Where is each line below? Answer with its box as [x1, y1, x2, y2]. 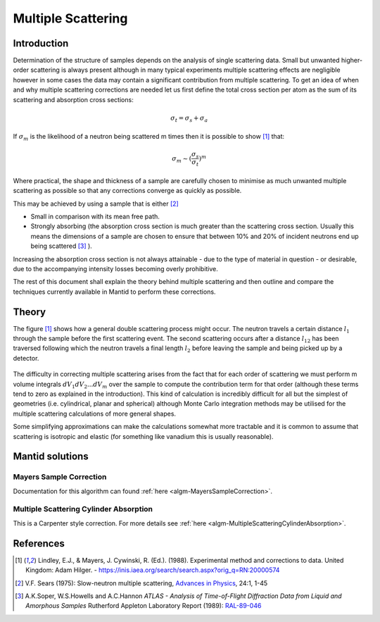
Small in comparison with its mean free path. [30, 212, 160, 221]
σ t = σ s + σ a [170, 113, 208, 123]
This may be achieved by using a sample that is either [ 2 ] [13, 199, 179, 208]
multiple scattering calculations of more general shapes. [13, 409, 176, 418]
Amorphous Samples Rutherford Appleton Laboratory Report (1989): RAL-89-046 [25, 602, 262, 610]
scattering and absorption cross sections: [13, 95, 134, 104]
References [13, 537, 65, 549]
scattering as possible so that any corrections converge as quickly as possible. [13, 187, 242, 195]
